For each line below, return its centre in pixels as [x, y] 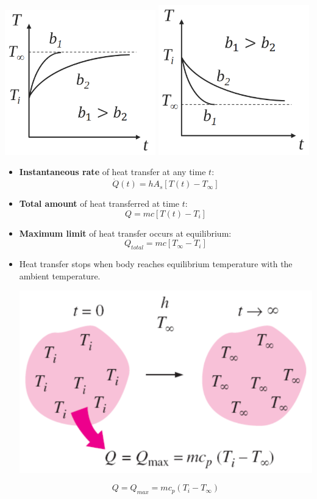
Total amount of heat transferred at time [99, 203]
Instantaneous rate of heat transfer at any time [112, 172]
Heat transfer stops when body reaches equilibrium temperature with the [156, 264]
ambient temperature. [60, 275]
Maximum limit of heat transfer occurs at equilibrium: [125, 233]
